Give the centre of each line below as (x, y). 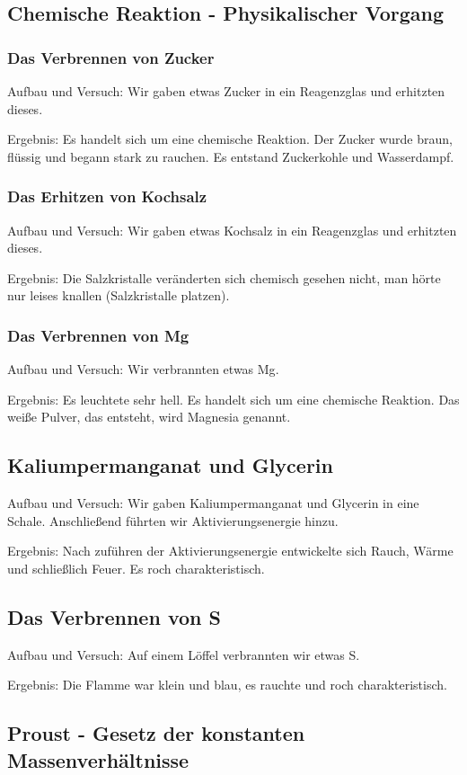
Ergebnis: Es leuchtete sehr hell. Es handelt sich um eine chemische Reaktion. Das (233, 399)
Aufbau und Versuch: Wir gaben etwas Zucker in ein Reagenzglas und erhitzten (226, 91)
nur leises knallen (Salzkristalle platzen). (119, 295)
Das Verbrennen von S (114, 616)
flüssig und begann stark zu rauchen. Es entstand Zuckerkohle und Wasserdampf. (231, 156)
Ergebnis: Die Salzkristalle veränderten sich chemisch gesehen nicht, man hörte (224, 277)
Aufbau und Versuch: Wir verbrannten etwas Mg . (143, 369)
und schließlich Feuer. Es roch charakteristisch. (136, 568)
